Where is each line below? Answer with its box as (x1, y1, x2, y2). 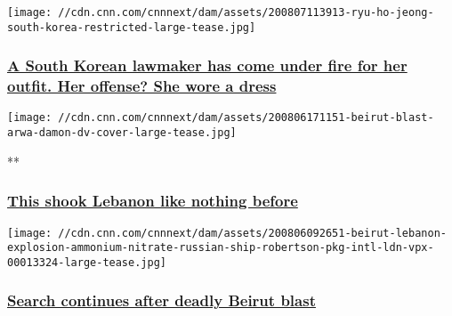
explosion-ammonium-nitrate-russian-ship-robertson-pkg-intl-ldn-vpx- (7, 241, 434, 255)
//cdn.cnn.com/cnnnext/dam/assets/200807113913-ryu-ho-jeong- (58, 6, 434, 19)
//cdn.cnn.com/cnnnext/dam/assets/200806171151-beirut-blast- (58, 111, 434, 125)
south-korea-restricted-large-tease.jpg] (7, 20, 256, 34)
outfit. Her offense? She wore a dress (7, 75, 277, 97)
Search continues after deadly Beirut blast (7, 289, 316, 312)
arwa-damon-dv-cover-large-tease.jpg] (7, 126, 237, 140)
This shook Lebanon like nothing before (7, 190, 298, 212)
